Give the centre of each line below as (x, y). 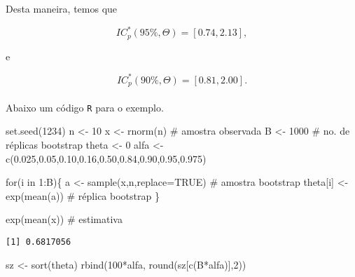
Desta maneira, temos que (62, 8)
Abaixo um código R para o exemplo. (85, 107)
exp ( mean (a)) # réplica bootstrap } (83, 195)
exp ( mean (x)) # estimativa (64, 219)
